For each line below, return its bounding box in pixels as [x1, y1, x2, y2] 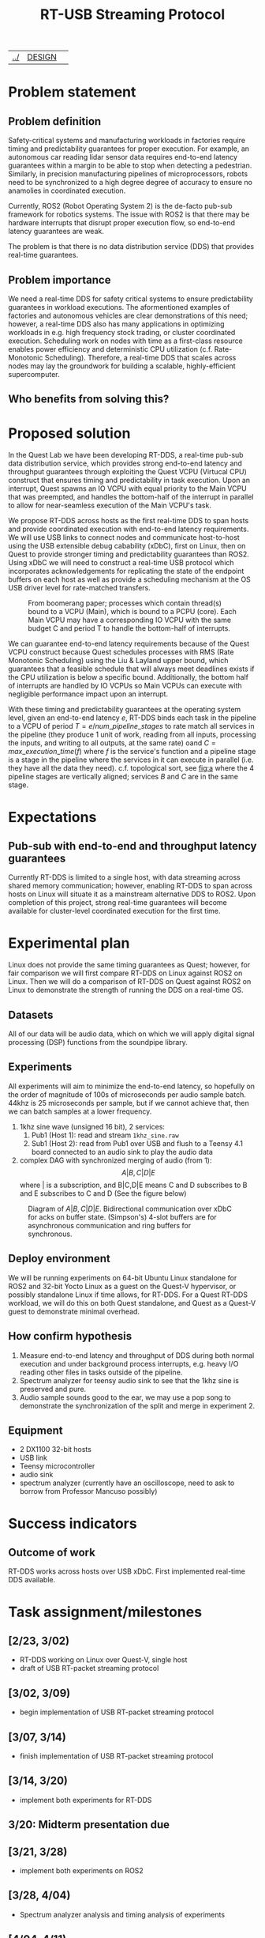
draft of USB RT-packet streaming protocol [19, 1664, 159, 1673]
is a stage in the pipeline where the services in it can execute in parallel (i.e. [8, 755, 254, 764]
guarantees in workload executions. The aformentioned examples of [8, 303, 230, 311]
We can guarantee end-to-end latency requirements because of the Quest [8, 639, 250, 649]
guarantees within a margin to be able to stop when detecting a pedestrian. [8, 160, 252, 171]
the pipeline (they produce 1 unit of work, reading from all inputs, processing [8, 730, 256, 740]
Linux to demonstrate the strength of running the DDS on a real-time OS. [8, 986, 244, 995]
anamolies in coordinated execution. [8, 186, 126, 195]
